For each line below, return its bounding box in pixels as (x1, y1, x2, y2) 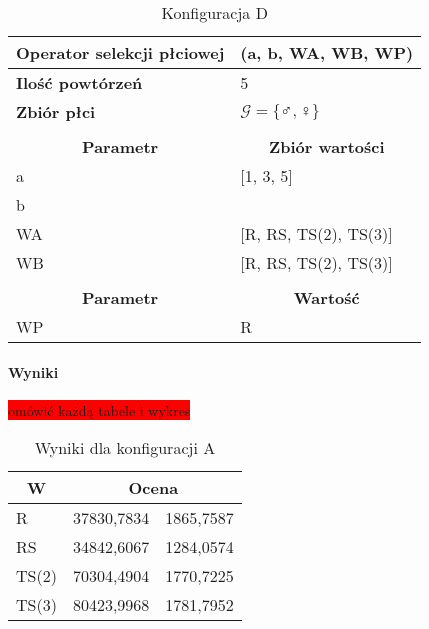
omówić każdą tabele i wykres (8, 399, 191, 420)
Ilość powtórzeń (16, 71, 143, 94)
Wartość (293, 286, 360, 309)
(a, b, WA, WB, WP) (240, 41, 414, 64)
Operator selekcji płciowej (16, 41, 225, 64)
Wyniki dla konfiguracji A (34, 436, 216, 460)
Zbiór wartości (268, 135, 385, 158)
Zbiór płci (16, 100, 96, 123)
